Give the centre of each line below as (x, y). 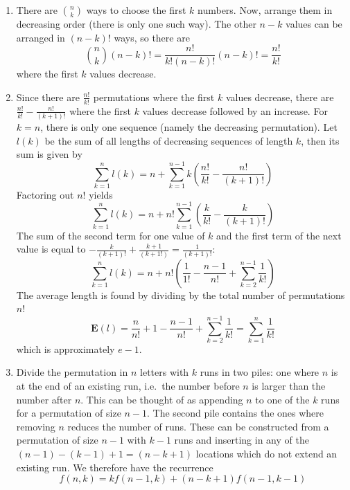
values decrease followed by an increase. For (235, 110)
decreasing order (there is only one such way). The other (136, 24)
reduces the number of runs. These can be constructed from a (198, 426)
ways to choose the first (136, 10)
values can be (314, 24)
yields (101, 194)
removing (36, 426)
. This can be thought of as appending (162, 399)
